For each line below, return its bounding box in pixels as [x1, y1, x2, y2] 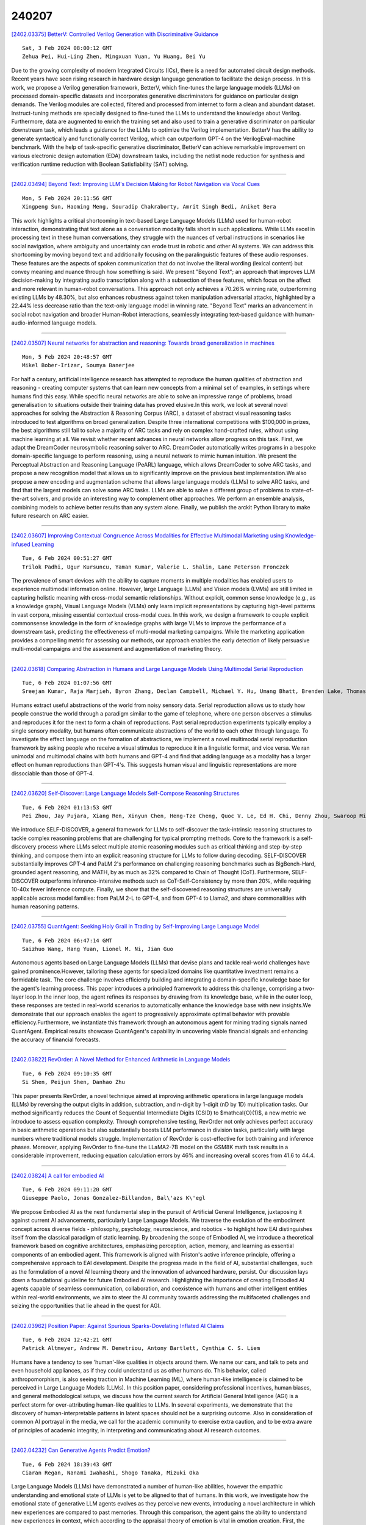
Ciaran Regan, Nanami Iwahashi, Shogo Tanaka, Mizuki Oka [22, 1469, 199, 1476]
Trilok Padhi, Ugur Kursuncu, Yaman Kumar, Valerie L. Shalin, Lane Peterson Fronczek [22, 563, 289, 570]
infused [11, 540, 30, 548]
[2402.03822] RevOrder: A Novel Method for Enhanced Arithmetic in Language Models [11, 1056, 231, 1063]
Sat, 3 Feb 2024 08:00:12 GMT [22, 45, 113, 51]
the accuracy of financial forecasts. [11, 1036, 101, 1043]
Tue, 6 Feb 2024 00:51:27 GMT [22, 555, 113, 562]
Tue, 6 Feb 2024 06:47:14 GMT [22, 937, 113, 944]
